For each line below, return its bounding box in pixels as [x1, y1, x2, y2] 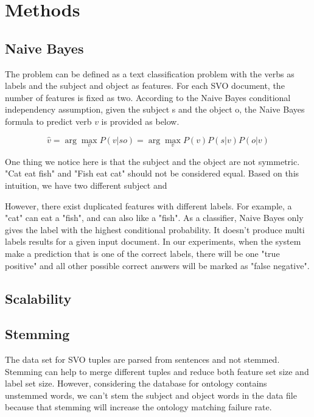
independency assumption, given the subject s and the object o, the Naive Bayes [5, 103, 305, 116]
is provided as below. [101, 114, 180, 127]
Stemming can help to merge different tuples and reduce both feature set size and [5, 365, 309, 377]
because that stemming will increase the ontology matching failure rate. [5, 401, 272, 413]
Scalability [5, 289, 72, 307]
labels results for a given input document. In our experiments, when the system [5, 235, 301, 248]
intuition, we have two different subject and [5, 178, 167, 191]
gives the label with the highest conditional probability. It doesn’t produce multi [5, 223, 305, 236]
